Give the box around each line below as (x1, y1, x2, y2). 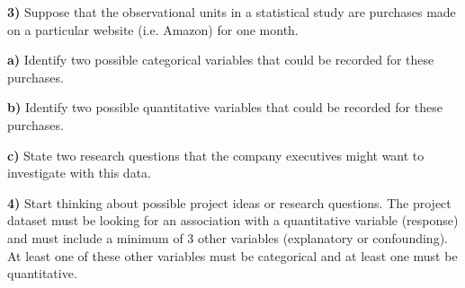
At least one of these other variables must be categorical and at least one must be (7, 246, 458, 265)
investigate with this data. (7, 163, 151, 182)
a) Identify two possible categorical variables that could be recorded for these (7, 50, 434, 69)
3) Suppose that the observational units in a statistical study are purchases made (7, 3, 456, 21)
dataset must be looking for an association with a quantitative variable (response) (7, 211, 459, 230)
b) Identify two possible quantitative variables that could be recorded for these (7, 98, 443, 117)
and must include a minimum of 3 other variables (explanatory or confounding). (7, 228, 448, 247)
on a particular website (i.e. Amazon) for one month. (7, 20, 299, 39)
